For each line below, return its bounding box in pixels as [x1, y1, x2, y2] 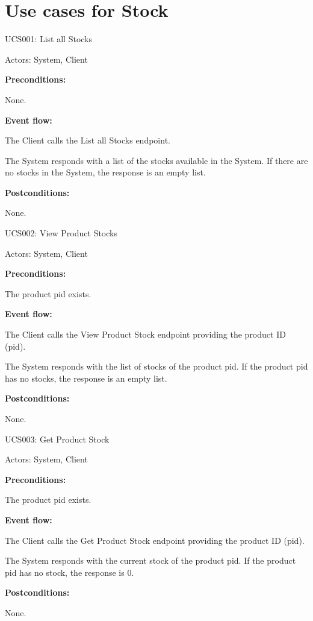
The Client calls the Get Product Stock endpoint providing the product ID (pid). [5, 534, 305, 546]
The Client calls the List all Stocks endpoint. [5, 134, 170, 147]
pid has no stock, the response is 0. [5, 566, 134, 578]
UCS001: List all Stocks [5, 33, 93, 45]
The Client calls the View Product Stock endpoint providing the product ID [5, 328, 286, 341]
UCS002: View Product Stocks [5, 227, 117, 239]
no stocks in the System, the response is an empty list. [5, 166, 206, 178]
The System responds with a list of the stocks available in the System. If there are [5, 154, 308, 166]
